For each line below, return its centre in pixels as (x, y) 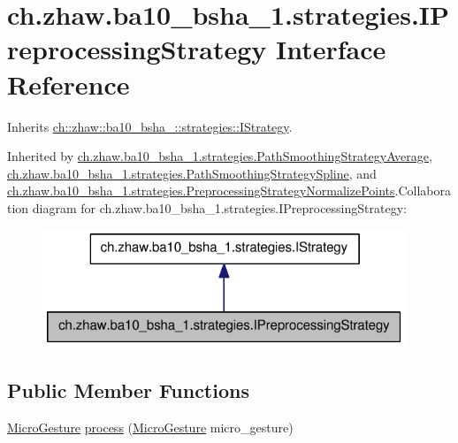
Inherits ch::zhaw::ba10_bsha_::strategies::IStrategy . (150, 126)
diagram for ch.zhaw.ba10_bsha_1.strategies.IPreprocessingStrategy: (219, 207)
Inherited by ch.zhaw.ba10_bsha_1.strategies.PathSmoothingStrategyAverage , (220, 156)
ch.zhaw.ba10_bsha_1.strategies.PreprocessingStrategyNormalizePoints (201, 191)
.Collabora (423, 191)
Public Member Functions (128, 390)
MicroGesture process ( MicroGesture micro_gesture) (150, 427)
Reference (69, 84)
